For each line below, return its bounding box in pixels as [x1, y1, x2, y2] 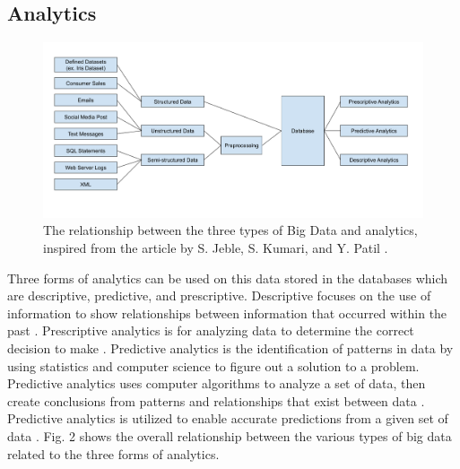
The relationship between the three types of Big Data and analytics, [43, 221, 418, 239]
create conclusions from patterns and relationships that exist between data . [7, 391, 425, 410]
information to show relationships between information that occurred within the [7, 303, 447, 322]
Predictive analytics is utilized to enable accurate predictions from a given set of [7, 409, 448, 428]
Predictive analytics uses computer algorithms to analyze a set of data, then [7, 374, 426, 393]
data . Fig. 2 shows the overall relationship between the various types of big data [7, 426, 452, 445]
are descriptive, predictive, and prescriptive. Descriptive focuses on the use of [7, 286, 431, 305]
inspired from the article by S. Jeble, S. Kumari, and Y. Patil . [43, 239, 388, 257]
